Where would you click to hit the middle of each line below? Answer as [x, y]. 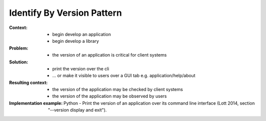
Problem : [19, 48]
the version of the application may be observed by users [110, 96]
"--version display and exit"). [77, 110]
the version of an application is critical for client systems [110, 55]
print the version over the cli [81, 68]
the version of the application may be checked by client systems [118, 90]
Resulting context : [28, 82]
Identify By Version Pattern [66, 13]
